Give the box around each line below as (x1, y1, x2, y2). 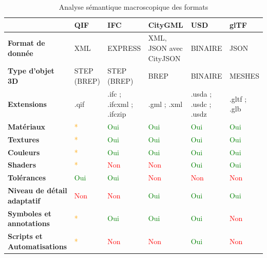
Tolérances (8, 172, 46, 183)
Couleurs (8, 146, 40, 157)
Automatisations (8, 241, 67, 251)
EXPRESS (107, 43, 141, 53)
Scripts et (8, 231, 43, 242)
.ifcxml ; (107, 98, 133, 109)
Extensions (8, 98, 47, 109)
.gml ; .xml (148, 98, 183, 109)
